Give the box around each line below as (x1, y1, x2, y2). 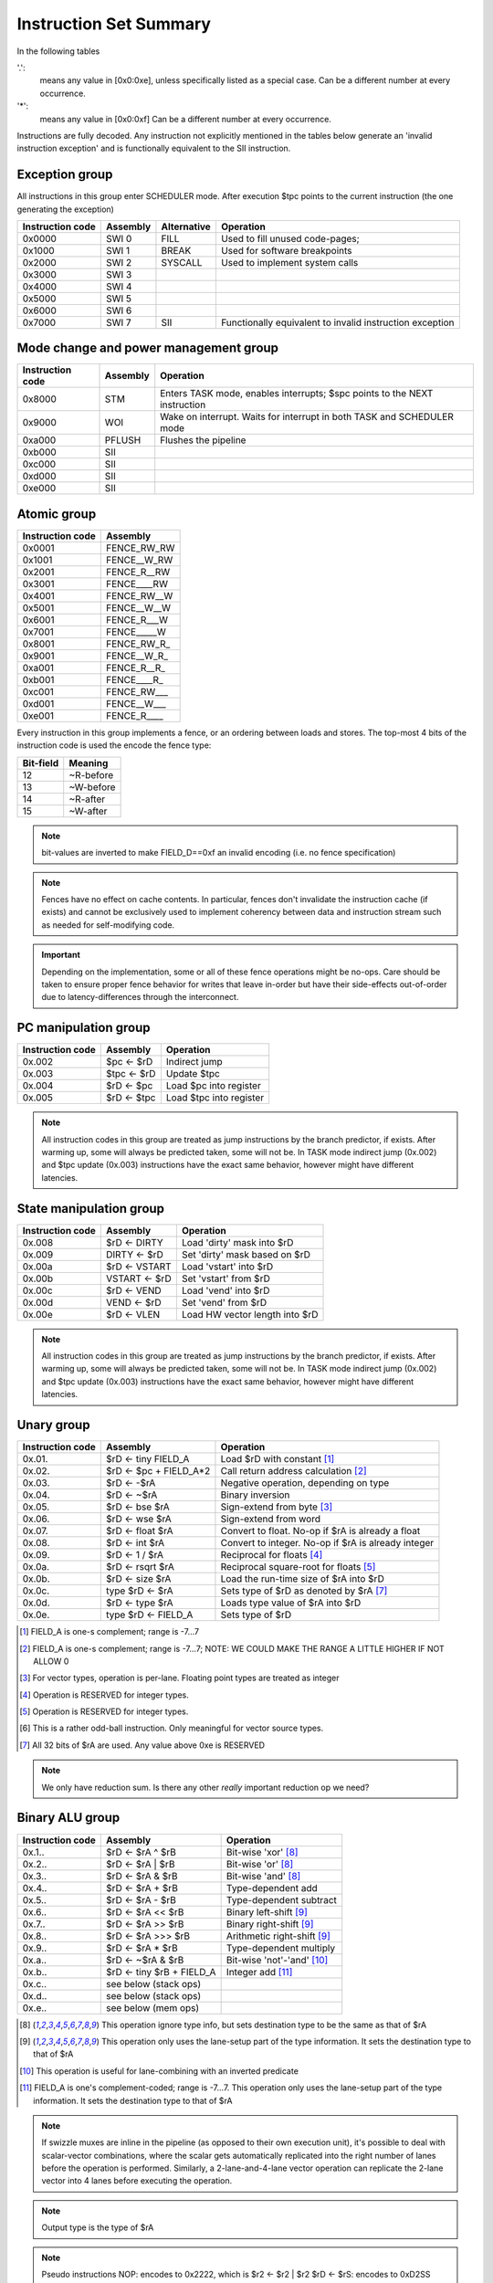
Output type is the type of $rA (41, 2222, 154, 2233)
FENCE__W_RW (105, 553, 173, 566)
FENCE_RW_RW (105, 542, 175, 554)
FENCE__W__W (105, 602, 172, 614)
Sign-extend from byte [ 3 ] (220, 1500, 333, 1513)
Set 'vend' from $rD (181, 1296, 267, 1309)
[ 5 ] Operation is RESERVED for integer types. (19, 1706, 189, 1717)
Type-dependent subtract (226, 1893, 337, 1906)
